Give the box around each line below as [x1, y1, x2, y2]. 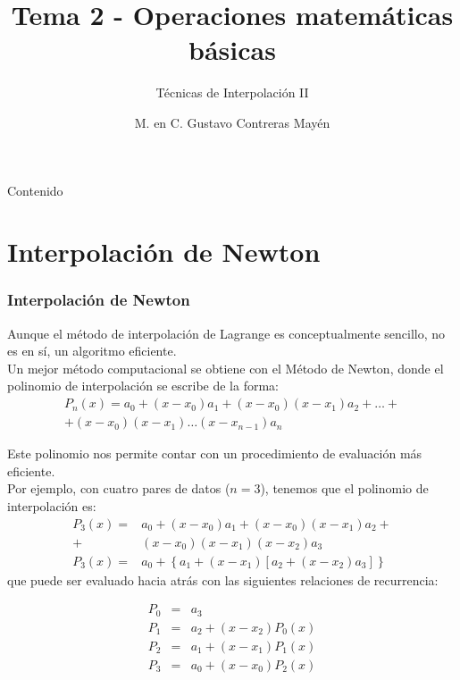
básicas [188, 31, 276, 68]
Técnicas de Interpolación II [155, 83, 309, 102]
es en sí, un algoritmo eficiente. [7, 341, 177, 360]
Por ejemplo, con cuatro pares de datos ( [7, 479, 230, 498]
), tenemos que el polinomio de [260, 479, 429, 498]
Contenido [7, 180, 63, 199]
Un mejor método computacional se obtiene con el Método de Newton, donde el [7, 358, 444, 377]
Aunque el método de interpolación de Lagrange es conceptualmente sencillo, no [7, 323, 446, 342]
